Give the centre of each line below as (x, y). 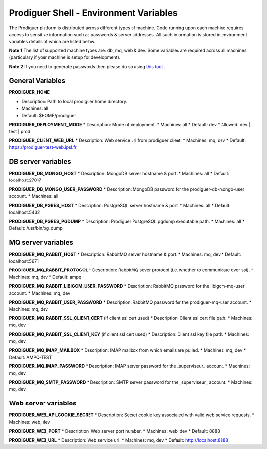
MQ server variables (41, 242)
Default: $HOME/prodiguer (49, 115)
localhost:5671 (24, 261)
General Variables (37, 81)
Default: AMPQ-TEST (31, 357)
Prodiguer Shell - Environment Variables (93, 13)
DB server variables (40, 161)
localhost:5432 (24, 212)
